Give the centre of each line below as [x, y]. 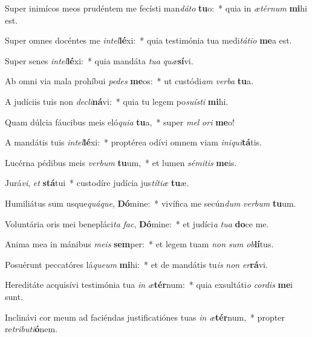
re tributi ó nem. [31, 329]
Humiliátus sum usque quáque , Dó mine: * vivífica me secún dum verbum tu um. [151, 203]
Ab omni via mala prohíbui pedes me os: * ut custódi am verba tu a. [129, 81]
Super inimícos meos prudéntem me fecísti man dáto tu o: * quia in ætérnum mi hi [156, 8]
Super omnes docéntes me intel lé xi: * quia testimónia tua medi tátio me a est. [148, 40]
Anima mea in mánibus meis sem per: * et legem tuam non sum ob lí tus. [139, 244]
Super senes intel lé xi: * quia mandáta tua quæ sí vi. [99, 60]
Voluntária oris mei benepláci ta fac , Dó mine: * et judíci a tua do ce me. [137, 223]
